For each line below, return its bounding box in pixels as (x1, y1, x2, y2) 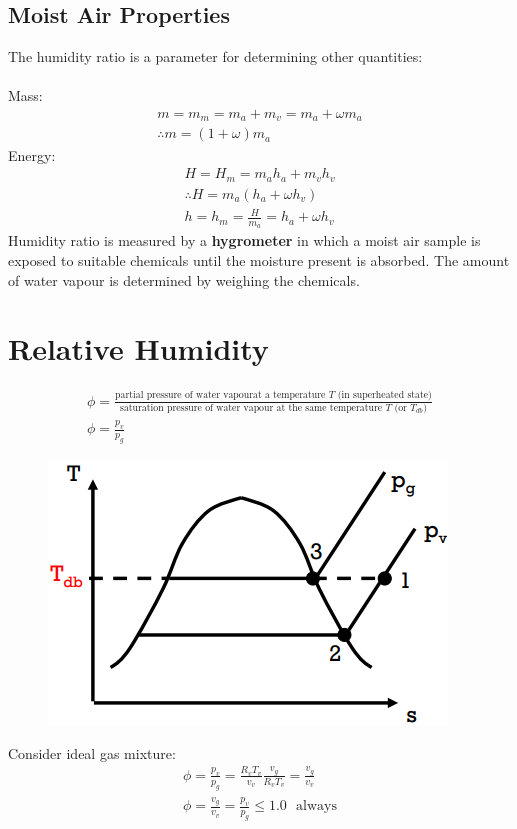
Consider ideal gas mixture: (8, 742, 176, 763)
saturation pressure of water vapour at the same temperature (120, 402, 383, 413)
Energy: (8, 144, 56, 165)
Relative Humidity (8, 328, 269, 369)
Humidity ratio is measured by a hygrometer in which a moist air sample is (8, 230, 481, 251)
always (296, 799, 338, 814)
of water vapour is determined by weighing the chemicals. (8, 269, 360, 290)
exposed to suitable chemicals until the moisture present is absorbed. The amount (8, 249, 510, 270)
